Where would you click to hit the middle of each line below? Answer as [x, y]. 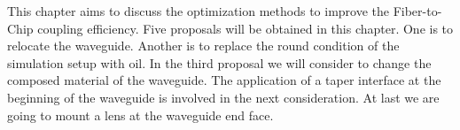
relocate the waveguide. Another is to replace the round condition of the [203, 46]
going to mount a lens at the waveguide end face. [140, 115]
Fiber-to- [417, 11]
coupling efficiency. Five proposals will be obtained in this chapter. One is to [246, 28]
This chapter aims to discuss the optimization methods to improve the [199, 11]
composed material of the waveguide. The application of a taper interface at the [224, 80]
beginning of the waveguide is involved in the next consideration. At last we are [223, 97]
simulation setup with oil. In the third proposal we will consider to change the [219, 62]
